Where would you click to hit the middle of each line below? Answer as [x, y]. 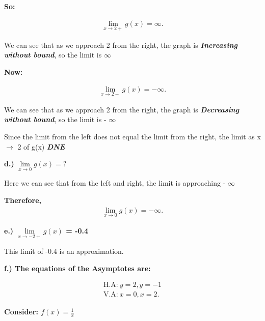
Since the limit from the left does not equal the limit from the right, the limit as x [132, 137]
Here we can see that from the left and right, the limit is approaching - [115, 183]
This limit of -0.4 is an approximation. [64, 251]
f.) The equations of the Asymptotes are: [77, 268]
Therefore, [23, 200]
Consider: [21, 312]
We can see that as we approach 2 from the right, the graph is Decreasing [122, 109]
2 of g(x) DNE [41, 146]
